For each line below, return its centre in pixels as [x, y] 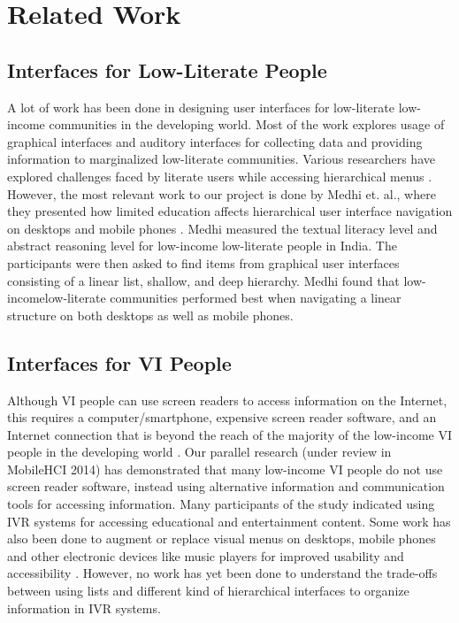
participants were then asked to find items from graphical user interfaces [203, 262]
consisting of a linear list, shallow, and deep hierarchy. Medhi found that [203, 280]
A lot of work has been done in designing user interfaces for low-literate [201, 107]
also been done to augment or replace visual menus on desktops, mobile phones [222, 538]
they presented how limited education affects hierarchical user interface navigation [230, 211]
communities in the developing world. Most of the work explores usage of [247, 124]
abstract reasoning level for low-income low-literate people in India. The [202, 246]
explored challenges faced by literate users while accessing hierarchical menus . [220, 176]
